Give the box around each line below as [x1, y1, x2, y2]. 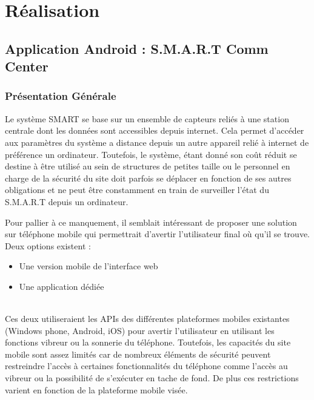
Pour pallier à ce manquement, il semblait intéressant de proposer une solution [5, 215, 297, 228]
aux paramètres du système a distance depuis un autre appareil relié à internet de [5, 136, 309, 148]
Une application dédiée [19, 280, 104, 292]
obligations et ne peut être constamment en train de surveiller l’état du [5, 183, 269, 196]
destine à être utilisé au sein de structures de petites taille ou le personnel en [5, 160, 290, 172]
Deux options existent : [5, 239, 91, 252]
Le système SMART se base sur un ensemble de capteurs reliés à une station [5, 112, 289, 125]
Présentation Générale [5, 88, 116, 103]
